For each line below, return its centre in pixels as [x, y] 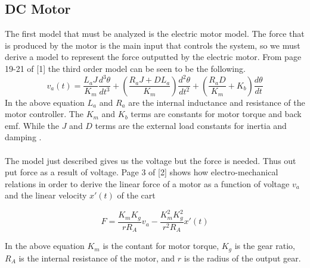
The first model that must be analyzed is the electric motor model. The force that [155, 34]
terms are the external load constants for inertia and [191, 125]
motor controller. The [44, 114]
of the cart [136, 195]
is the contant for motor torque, [161, 246]
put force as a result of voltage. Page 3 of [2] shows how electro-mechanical [142, 172]
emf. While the [32, 125]
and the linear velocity [46, 195]
